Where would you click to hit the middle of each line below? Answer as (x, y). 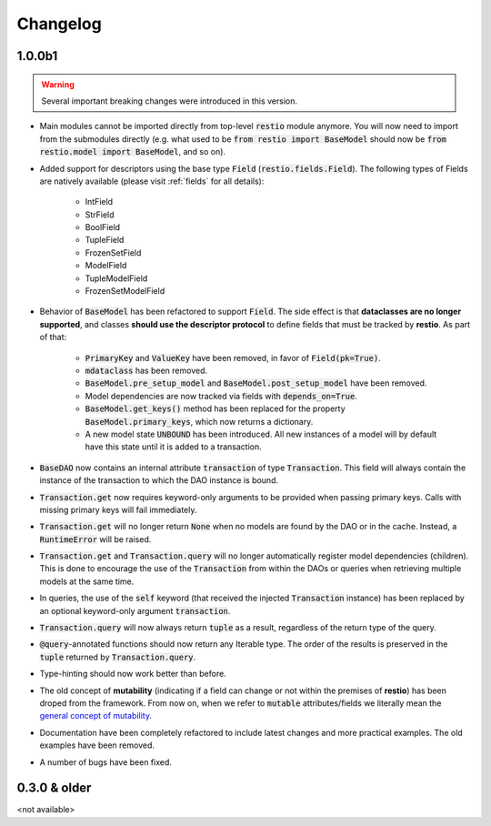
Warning (58, 84)
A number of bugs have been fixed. (106, 762)
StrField (100, 215)
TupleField (105, 240)
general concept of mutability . (96, 716)
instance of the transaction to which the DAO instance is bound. (159, 480)
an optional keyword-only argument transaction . (135, 610)
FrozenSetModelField (125, 291)
